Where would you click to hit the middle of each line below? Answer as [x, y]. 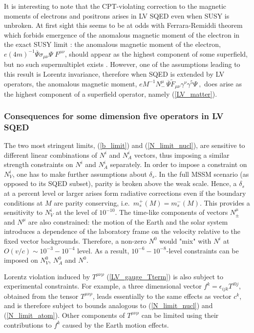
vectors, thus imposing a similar [182, 155]
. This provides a [225, 202]
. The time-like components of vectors [171, 212]
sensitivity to [23, 212]
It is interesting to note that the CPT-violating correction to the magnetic [115, 6]
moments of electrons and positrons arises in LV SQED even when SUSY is [117, 15]
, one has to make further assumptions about [80, 174]
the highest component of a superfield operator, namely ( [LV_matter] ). [111, 94]
